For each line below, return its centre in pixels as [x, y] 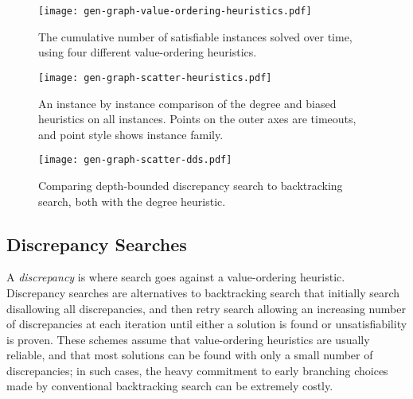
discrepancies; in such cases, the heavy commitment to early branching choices [197, 370]
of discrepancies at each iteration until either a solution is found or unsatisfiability [207, 324]
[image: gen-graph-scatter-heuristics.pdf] [155, 77]
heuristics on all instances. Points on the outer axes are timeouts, [197, 119]
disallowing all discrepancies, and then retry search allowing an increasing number [206, 308]
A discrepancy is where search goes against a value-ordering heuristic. [176, 277]
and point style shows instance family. [131, 134]
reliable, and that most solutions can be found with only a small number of [190, 355]
